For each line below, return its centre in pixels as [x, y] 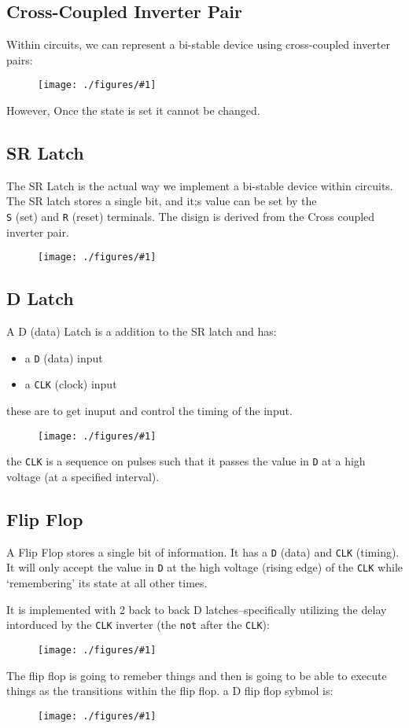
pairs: [20, 59]
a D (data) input [64, 357]
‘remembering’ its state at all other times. [107, 583]
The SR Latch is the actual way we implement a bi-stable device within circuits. [200, 185]
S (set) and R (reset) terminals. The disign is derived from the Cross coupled [191, 217]
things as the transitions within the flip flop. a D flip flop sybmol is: [170, 691]
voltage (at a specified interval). [83, 476]
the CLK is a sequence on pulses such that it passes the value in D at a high [186, 461]
